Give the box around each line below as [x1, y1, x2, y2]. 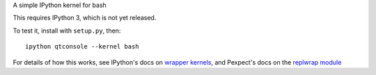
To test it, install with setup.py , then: [13, 26, 121, 35]
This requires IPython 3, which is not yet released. [13, 14, 157, 22]
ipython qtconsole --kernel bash [25, 42, 139, 51]
